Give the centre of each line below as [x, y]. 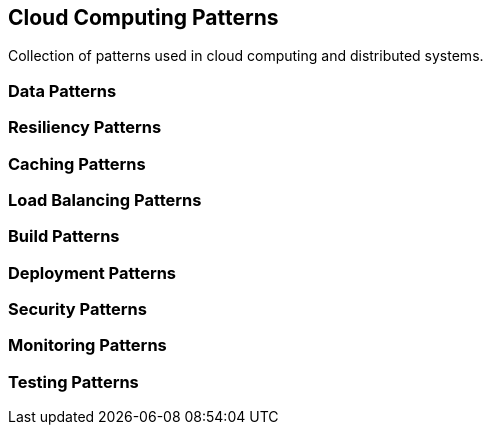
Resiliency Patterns [85, 127]
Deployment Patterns [92, 272]
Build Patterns [64, 236]
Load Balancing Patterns [105, 199]
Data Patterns [62, 90]
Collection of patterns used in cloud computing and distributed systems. [246, 56]
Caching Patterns [77, 163]
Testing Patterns [73, 381]
